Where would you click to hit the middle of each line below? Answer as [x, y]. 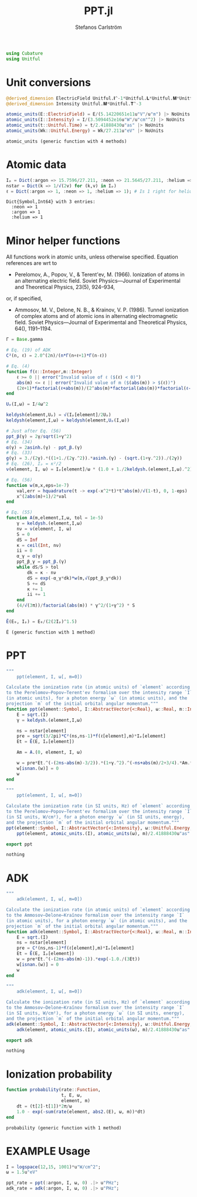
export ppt [19, 844]
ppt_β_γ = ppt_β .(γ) [42, 562]
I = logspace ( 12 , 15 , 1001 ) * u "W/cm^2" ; [53, 1167]
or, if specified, [24, 299]
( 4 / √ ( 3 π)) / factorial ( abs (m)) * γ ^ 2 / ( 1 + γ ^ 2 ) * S [76, 606]
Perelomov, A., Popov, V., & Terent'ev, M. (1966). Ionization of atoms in [99, 274]
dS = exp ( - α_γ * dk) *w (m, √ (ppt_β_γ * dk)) [74, 578]
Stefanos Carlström [98, 27]
